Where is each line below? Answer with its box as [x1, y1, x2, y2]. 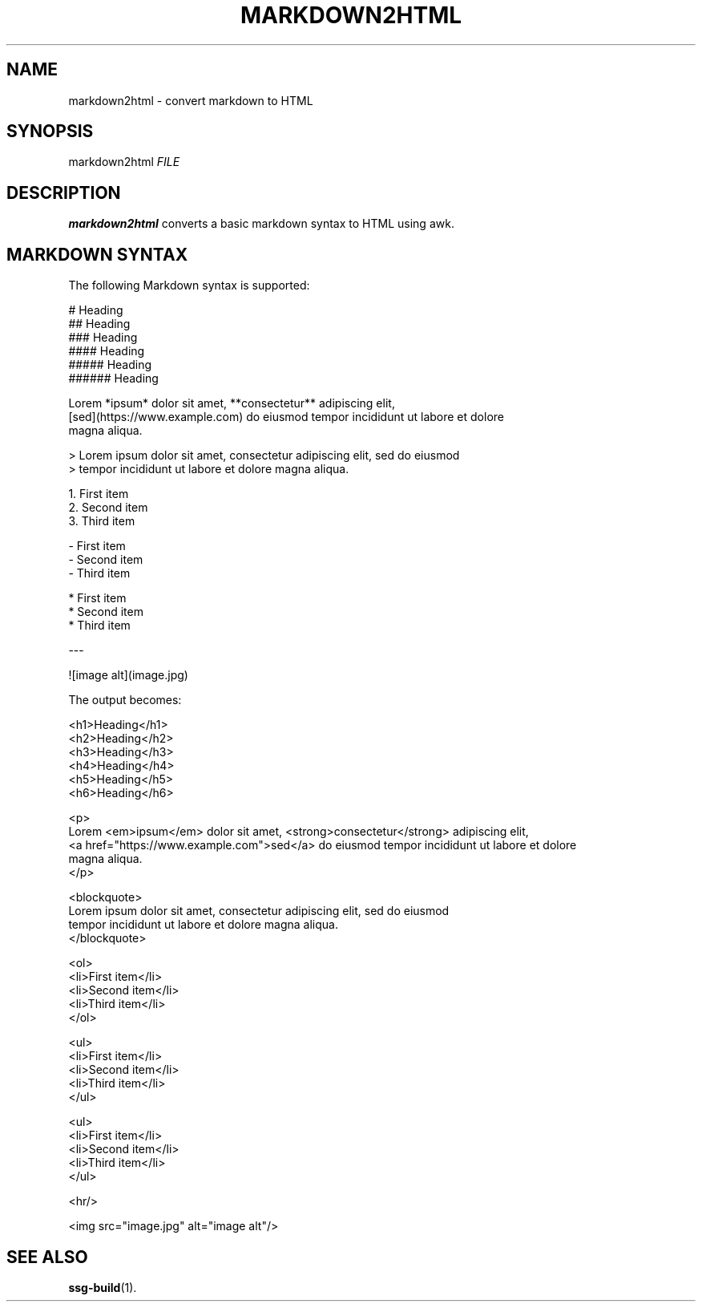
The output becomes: [68, 693, 182, 707]
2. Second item [68, 500, 148, 515]
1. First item [68, 487, 129, 501]
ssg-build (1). [68, 1280, 137, 1294]
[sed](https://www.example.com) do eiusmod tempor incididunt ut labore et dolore [68, 410, 504, 424]
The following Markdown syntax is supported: [68, 278, 310, 293]
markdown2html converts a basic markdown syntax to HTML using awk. [68, 217, 454, 231]
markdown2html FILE [68, 155, 180, 169]
